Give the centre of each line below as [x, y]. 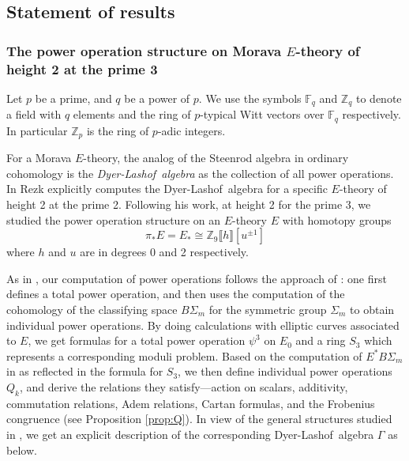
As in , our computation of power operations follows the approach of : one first [197, 278]
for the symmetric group [268, 310]
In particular [37, 130]
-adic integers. [191, 130]
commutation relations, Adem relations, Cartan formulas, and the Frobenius [191, 403]
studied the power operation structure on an [113, 219]
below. [22, 450]
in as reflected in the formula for [85, 371]
